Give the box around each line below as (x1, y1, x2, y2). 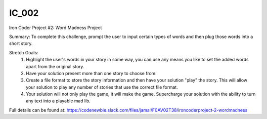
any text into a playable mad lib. (26, 98, 91, 104)
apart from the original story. (26, 63, 84, 69)
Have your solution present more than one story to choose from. (26, 70, 157, 76)
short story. (9, 40, 33, 46)
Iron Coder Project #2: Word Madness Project (9, 25, 102, 31)
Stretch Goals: (9, 49, 39, 55)
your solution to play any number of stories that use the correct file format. (26, 84, 178, 90)
